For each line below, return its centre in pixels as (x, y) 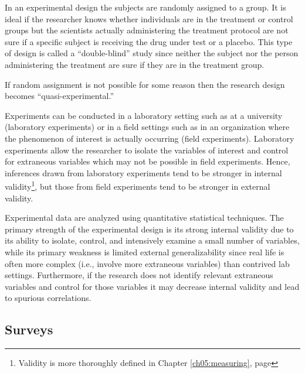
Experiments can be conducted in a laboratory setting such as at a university (144, 115)
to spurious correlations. (48, 298)
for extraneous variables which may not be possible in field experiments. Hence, (148, 161)
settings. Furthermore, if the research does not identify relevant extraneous (139, 275)
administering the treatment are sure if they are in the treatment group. (135, 64)
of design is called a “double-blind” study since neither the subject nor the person (152, 53)
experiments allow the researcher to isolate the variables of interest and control (147, 150)
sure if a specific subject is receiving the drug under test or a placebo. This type (149, 41)
